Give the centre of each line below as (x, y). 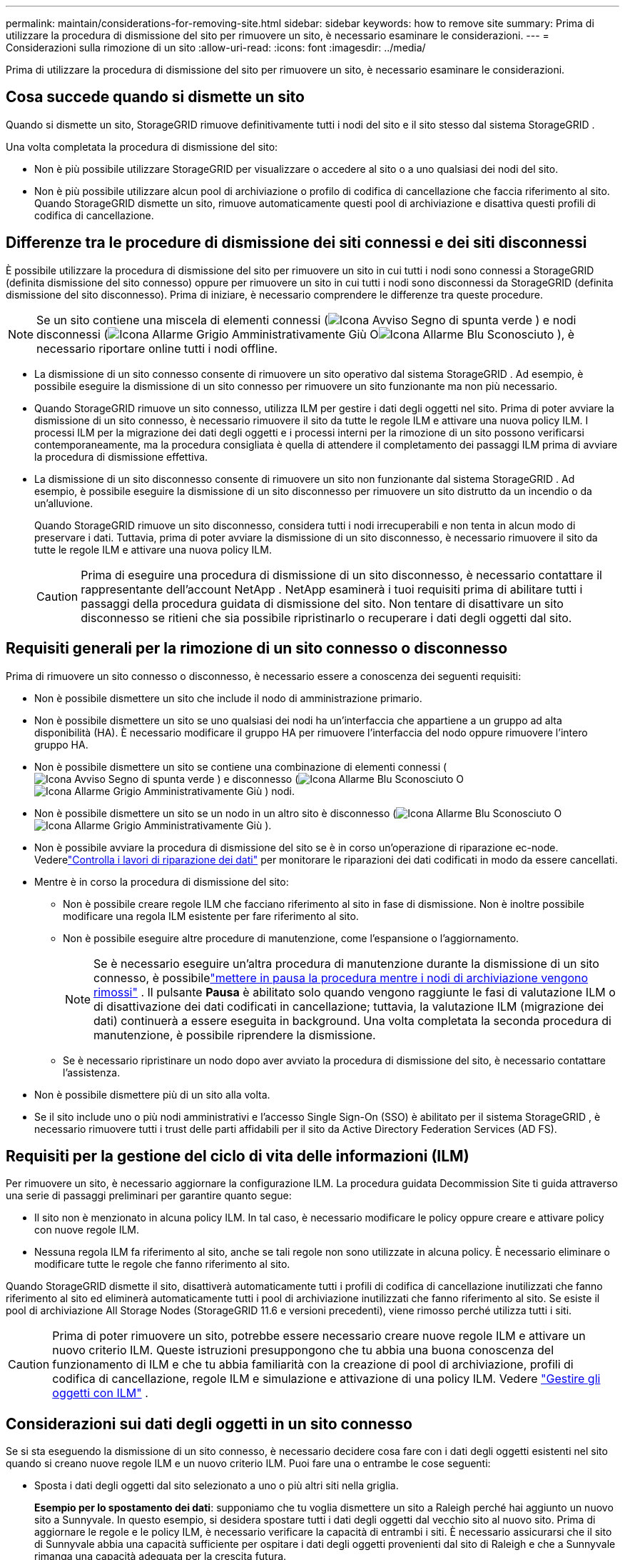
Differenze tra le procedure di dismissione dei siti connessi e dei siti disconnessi (296, 243)
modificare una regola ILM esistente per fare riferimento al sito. (211, 916)
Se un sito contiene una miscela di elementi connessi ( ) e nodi (306, 320)
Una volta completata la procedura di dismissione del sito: (142, 146)
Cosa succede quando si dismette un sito (155, 97)
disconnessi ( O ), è (306, 334)
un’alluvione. (64, 503)
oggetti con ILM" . (100, 1393)
